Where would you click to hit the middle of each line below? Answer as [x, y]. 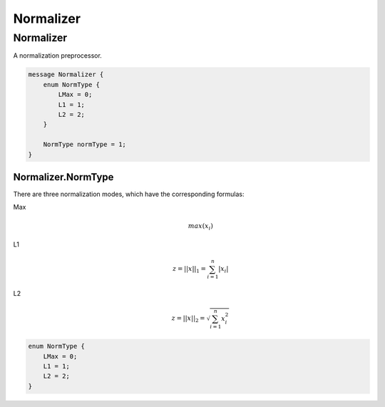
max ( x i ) [200, 227]
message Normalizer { [66, 74]
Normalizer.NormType [63, 177]
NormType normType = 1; [84, 145]
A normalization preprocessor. [58, 56]
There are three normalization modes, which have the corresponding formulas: [129, 194]
